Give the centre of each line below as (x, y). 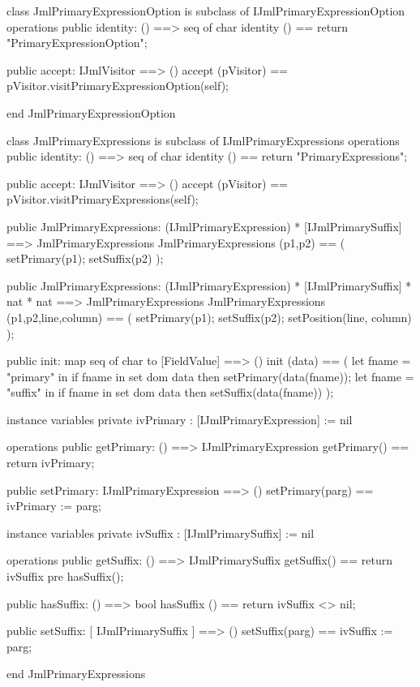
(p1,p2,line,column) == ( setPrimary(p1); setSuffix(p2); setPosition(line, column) (209, 317)
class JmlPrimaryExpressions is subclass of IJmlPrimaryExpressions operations (203, 140)
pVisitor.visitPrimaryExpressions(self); (103, 199)
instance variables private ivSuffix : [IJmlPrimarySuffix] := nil (161, 532)
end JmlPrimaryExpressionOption (91, 112)
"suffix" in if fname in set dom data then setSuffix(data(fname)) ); (170, 392)
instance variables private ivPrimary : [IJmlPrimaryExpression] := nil (180, 419)
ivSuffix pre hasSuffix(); (65, 576)
